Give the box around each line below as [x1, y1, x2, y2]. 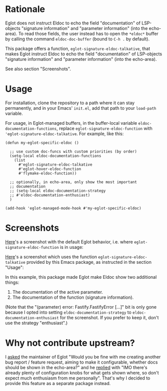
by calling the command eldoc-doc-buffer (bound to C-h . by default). [5, 36, 150, 42]
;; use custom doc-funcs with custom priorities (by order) [9, 149, 137, 154]
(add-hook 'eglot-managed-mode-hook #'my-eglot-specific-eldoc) [5, 205, 142, 210]
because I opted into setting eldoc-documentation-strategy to [5, 309, 132, 315]
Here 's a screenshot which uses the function [5, 253, 97, 260]
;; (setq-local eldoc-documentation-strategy [9, 188, 106, 193]
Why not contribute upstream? [5, 338, 135, 349]
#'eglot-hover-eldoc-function [18, 166, 81, 172]
